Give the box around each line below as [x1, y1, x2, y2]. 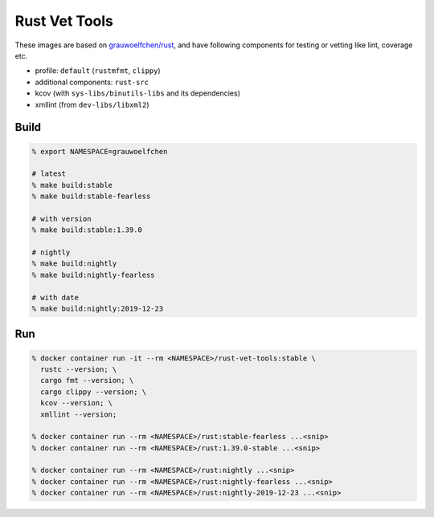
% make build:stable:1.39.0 [31, 226, 142, 234]
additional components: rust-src [35, 77, 149, 87]
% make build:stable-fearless [31, 192, 151, 201]
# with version [31, 214, 92, 223]
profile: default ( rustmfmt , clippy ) [35, 66, 161, 75]
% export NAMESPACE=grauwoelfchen [31, 147, 168, 156]
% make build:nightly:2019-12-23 [31, 303, 164, 313]
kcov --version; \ [40, 398, 113, 408]
